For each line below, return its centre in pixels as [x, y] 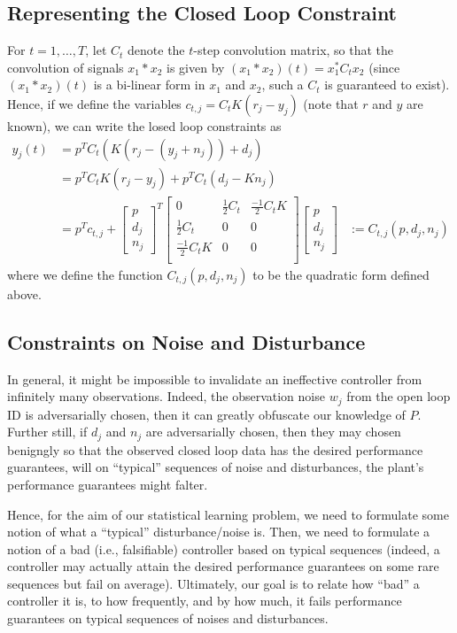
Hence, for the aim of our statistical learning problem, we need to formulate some [228, 514]
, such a [283, 85]
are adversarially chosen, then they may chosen [273, 432]
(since [384, 67]
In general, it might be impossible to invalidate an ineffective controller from [215, 378]
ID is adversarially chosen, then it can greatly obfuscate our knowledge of [206, 414]
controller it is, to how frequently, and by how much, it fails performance [205, 601]
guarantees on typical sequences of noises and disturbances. [168, 618]
